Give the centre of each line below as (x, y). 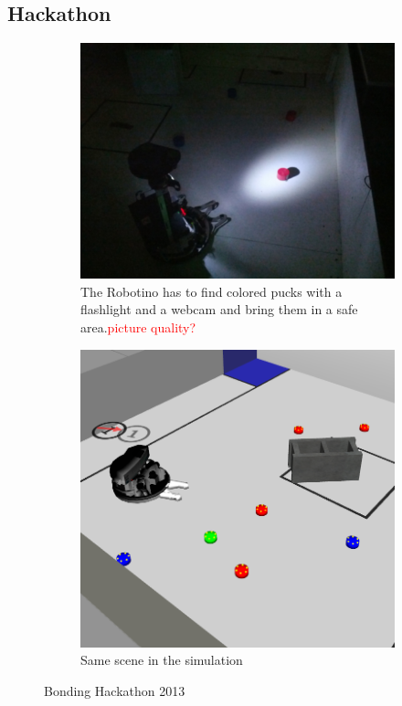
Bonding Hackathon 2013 (115, 690)
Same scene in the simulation (162, 660)
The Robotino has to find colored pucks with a (212, 291)
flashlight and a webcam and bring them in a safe (219, 309)
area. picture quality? (138, 327)
